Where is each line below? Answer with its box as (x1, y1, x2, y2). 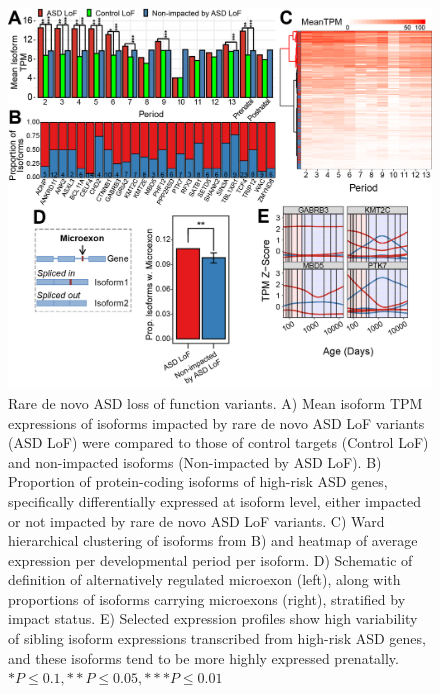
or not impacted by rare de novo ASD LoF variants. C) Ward (8, 510, 385, 531)
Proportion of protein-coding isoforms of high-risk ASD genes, (8, 471, 388, 492)
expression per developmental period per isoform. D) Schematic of (8, 549, 413, 570)
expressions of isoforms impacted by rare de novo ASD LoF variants (8, 412, 425, 433)
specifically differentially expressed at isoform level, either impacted (8, 490, 422, 511)
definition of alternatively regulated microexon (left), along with (8, 569, 401, 590)
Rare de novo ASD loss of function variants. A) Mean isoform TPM (8, 392, 423, 413)
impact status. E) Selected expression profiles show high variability (8, 608, 418, 629)
